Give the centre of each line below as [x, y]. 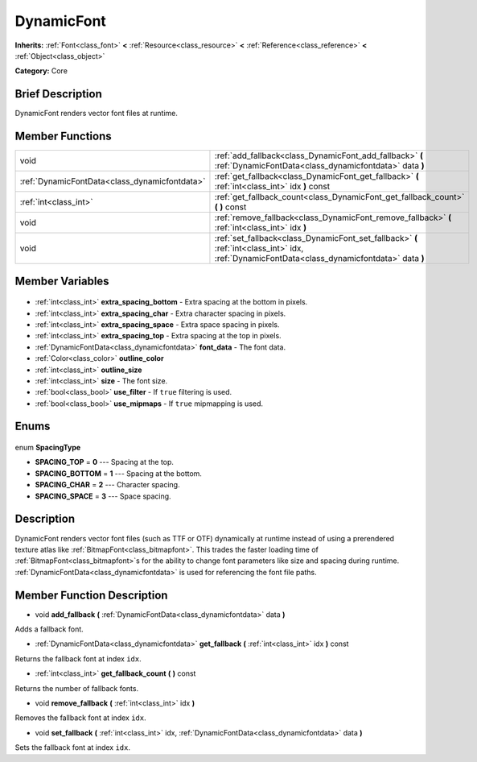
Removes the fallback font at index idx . [80, 718]
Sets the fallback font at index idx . [73, 748]
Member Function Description [91, 595]
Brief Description [58, 94]
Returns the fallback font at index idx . [78, 658]
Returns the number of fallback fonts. [77, 688]
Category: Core [41, 71]
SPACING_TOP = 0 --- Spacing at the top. [105, 462]
